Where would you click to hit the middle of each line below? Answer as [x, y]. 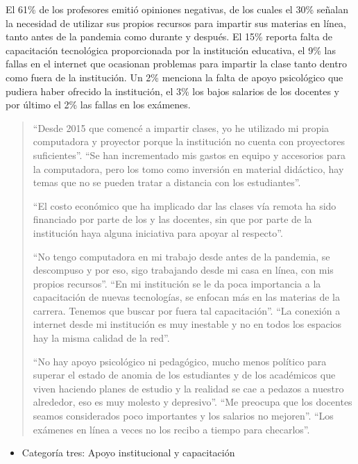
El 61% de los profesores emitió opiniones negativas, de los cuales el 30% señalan [177, 9]
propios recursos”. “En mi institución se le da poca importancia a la [177, 283]
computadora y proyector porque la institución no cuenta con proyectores [189, 141]
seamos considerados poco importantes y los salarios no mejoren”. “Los [183, 416]
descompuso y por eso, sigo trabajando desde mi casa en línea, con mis [183, 270]
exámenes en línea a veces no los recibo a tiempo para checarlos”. [171, 429]
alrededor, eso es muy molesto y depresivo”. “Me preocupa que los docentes [193, 402]
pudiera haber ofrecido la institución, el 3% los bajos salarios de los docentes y [172, 91]
